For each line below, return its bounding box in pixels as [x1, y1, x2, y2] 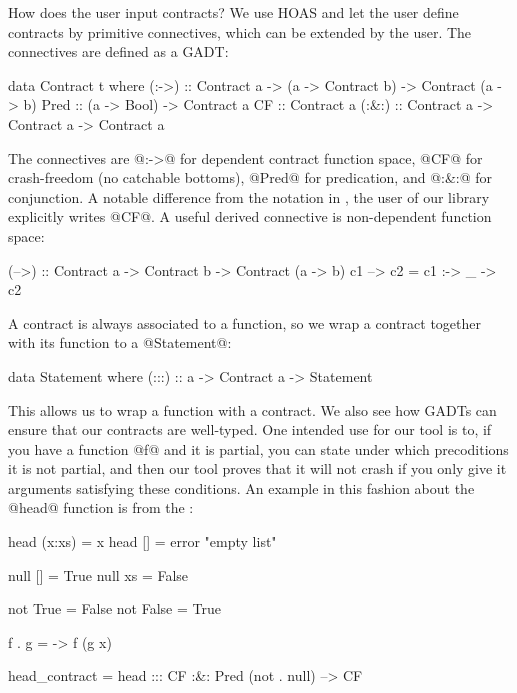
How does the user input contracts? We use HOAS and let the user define [8, 2, 459, 22]
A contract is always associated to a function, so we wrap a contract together [8, 312, 481, 333]
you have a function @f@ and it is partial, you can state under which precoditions [8, 438, 509, 459]
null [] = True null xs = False [8, 564, 189, 585]
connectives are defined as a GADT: [8, 41, 229, 62]
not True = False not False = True [8, 598, 221, 619]
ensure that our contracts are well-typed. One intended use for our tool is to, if [8, 419, 492, 440]
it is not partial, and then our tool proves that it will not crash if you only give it [8, 458, 507, 479]
